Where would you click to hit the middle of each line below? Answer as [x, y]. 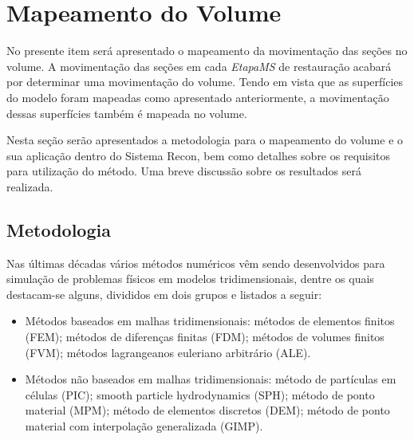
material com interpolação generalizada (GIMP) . [144, 426]
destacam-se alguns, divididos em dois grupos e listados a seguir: [164, 294]
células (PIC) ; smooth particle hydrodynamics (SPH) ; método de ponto [200, 394]
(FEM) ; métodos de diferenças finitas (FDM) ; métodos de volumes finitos [205, 337]
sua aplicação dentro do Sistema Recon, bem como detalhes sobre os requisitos [199, 155]
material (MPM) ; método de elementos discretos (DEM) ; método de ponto [207, 410]
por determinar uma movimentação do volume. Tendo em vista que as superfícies [205, 82]
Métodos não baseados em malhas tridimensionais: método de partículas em [211, 379]
